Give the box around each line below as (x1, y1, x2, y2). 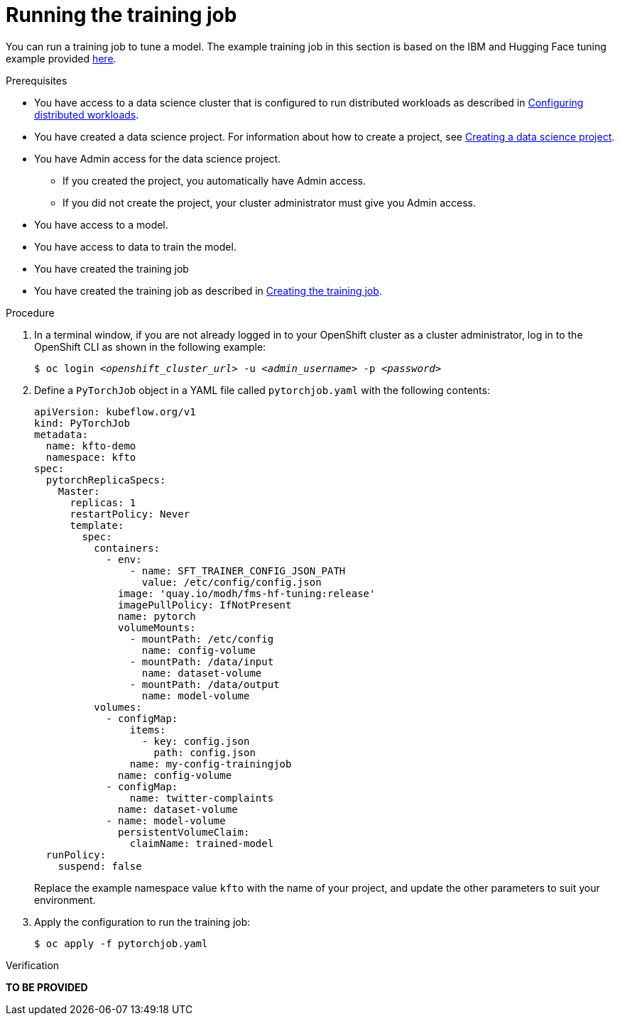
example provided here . (6, 52, 116, 65)
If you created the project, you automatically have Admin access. (62, 174, 366, 187)
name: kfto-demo (45, 439, 136, 452)
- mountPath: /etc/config (129, 633, 274, 645)
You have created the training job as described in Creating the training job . (34, 284, 382, 297)
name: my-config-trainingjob (129, 758, 292, 770)
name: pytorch (118, 610, 196, 622)
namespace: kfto (45, 451, 136, 463)
